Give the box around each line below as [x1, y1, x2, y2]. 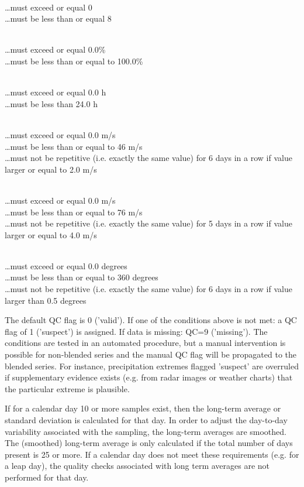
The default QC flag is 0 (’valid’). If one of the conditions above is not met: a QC [5, 314, 297, 326]
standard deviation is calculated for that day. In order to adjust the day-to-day [5, 414, 288, 426]
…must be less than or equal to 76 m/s [5, 205, 143, 218]
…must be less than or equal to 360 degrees [5, 271, 158, 283]
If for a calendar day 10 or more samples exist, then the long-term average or [5, 402, 281, 414]
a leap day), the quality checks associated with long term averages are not [5, 459, 270, 472]
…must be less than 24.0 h [5, 97, 98, 109]
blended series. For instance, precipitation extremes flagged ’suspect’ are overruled [5, 359, 299, 372]
